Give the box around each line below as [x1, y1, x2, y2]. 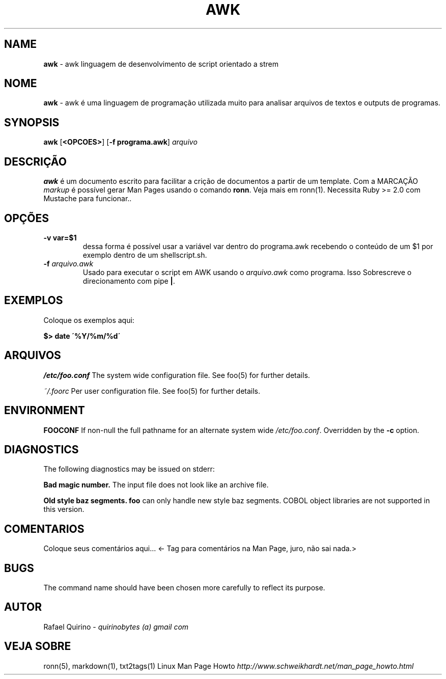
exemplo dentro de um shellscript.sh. [82, 250, 207, 259]
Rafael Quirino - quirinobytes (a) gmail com [43, 622, 189, 631]
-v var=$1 [43, 233, 77, 242]
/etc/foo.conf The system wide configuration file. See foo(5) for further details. [43, 370, 310, 379]
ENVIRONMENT [4, 404, 85, 417]
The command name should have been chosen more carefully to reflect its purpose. [43, 583, 325, 592]
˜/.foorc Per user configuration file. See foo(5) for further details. [43, 386, 261, 395]
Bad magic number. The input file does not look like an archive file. [43, 480, 269, 490]
